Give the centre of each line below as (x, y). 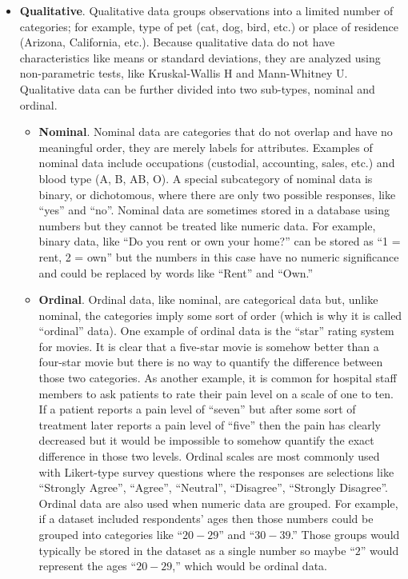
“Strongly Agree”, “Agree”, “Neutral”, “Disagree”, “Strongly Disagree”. (213, 487)
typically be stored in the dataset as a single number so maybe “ (197, 550)
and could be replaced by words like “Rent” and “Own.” (176, 272)
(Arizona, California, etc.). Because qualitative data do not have (177, 42)
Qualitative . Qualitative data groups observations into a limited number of (206, 10)
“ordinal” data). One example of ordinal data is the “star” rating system (216, 331)
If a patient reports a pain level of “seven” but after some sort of (197, 409)
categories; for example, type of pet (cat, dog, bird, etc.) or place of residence (209, 26)
